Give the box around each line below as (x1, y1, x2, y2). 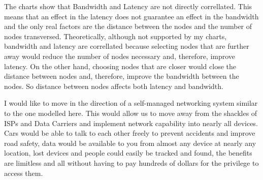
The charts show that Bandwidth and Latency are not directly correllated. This (4, 1, 252, 11)
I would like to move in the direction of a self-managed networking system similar (4, 98, 258, 108)
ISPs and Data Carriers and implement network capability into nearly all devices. (4, 117, 258, 128)
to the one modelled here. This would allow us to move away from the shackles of (4, 107, 257, 118)
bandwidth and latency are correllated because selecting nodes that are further (4, 41, 249, 51)
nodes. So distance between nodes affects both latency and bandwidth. (4, 80, 223, 91)
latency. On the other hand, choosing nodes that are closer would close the (4, 61, 236, 71)
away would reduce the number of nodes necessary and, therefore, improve (4, 50, 236, 61)
